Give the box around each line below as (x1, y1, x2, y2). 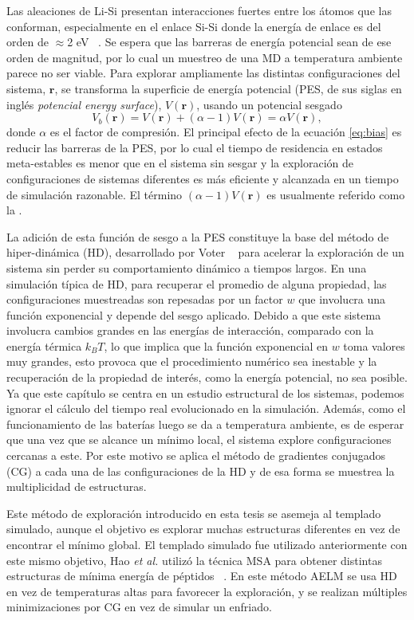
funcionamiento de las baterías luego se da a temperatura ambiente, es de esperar (6, 415, 404, 432)
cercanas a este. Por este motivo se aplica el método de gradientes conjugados (6, 447, 386, 464)
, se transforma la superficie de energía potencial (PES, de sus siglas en (54, 80, 402, 96)
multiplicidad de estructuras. (6, 478, 147, 495)
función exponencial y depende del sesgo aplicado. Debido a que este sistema (6, 306, 381, 323)
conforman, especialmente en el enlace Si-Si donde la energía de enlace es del (6, 18, 381, 34)
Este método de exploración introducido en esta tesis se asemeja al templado (6, 504, 381, 521)
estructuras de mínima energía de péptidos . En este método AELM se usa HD (6, 567, 397, 584)
